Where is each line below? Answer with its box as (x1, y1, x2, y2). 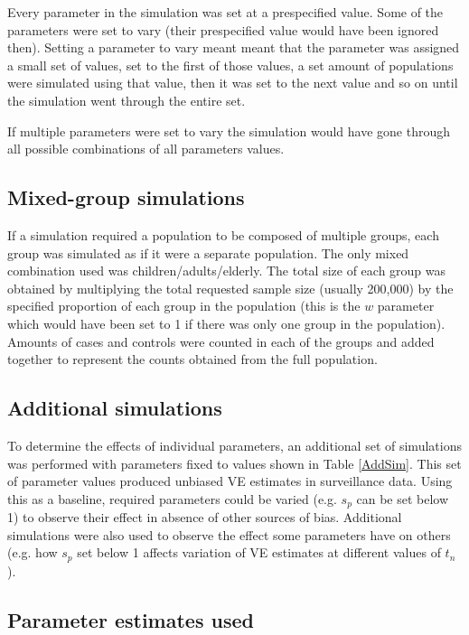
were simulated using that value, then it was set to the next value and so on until (7, 73, 458, 92)
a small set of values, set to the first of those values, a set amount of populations (7, 55, 454, 74)
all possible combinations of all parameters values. (7, 139, 285, 158)
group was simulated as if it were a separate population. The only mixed (7, 243, 409, 262)
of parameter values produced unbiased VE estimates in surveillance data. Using (7, 472, 453, 490)
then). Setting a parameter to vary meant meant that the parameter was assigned (7, 38, 460, 57)
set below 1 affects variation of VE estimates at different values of (77, 543, 441, 562)
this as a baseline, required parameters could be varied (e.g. (7, 489, 337, 508)
